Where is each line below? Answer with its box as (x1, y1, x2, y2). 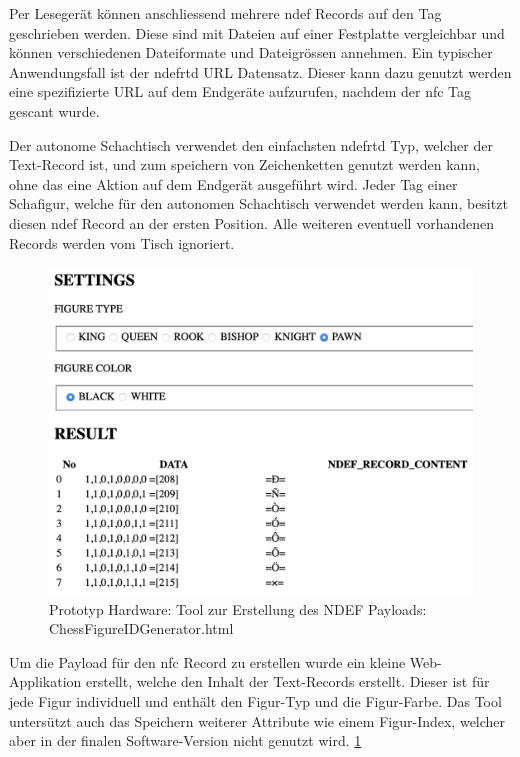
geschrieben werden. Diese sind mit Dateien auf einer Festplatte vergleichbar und (9, 22, 505, 43)
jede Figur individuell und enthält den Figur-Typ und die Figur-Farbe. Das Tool (9, 691, 502, 712)
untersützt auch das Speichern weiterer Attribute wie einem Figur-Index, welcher (9, 710, 506, 731)
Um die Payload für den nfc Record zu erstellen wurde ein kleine (9, 651, 406, 672)
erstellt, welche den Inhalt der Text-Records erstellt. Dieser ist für (86, 671, 490, 692)
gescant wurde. (9, 100, 100, 121)
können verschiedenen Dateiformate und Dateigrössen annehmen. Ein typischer (9, 42, 493, 63)
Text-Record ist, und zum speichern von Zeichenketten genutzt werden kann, (9, 154, 481, 175)
